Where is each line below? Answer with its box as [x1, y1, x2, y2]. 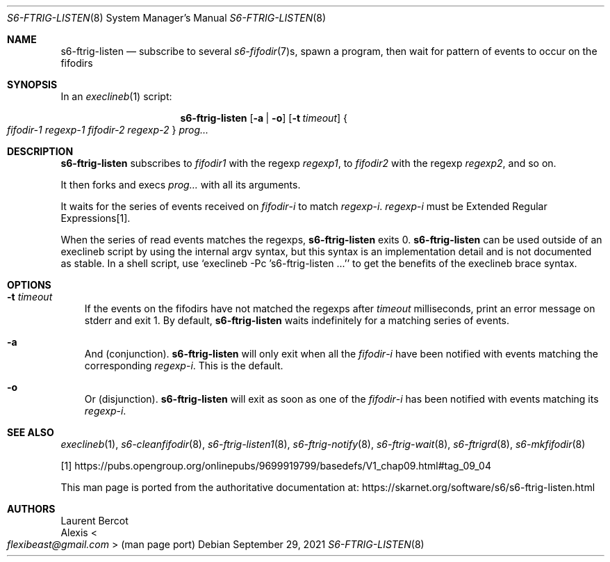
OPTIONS [7, 279, 51, 291]
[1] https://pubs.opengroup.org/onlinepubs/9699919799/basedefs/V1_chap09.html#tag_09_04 [60, 460, 491, 472]
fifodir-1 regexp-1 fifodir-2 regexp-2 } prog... [7, 124, 209, 136]
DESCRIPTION [7, 145, 74, 157]
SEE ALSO [7, 426, 54, 438]
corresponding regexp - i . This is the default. [84, 360, 283, 371]
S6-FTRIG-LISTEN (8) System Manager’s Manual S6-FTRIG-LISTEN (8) [7, 12, 327, 24]
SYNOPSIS [7, 79, 58, 90]
